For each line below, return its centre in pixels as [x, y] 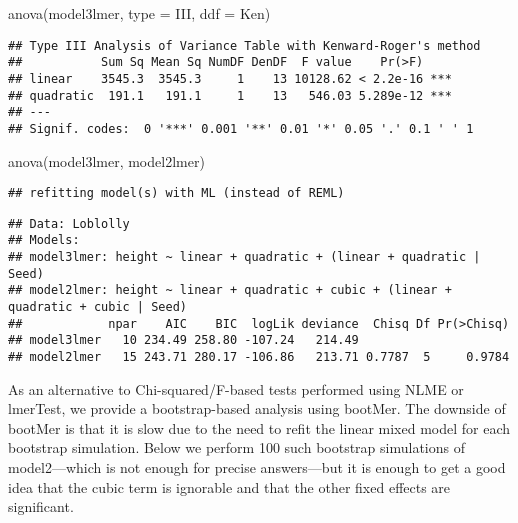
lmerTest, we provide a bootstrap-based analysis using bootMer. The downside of [257, 408]
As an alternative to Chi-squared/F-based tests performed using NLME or [236, 388]
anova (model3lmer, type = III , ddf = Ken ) [139, 13]
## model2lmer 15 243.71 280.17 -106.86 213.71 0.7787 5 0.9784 [259, 357]
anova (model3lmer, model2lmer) [106, 160]
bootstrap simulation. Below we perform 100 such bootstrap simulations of [236, 447]
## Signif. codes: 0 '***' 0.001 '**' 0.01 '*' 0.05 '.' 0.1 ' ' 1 [241, 128]
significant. [41, 506]
